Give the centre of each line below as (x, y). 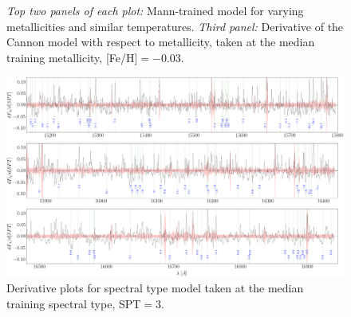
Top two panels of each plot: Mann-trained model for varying (155, 10)
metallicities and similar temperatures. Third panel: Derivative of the (175, 26)
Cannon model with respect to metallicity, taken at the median (161, 42)
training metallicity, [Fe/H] (72, 57)
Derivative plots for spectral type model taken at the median (155, 288)
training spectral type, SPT (74, 303)
